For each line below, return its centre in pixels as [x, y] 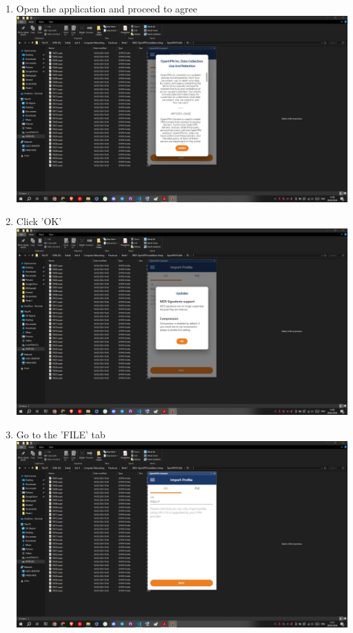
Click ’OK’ [39, 221]
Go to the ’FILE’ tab [61, 434]
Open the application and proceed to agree [107, 8]
